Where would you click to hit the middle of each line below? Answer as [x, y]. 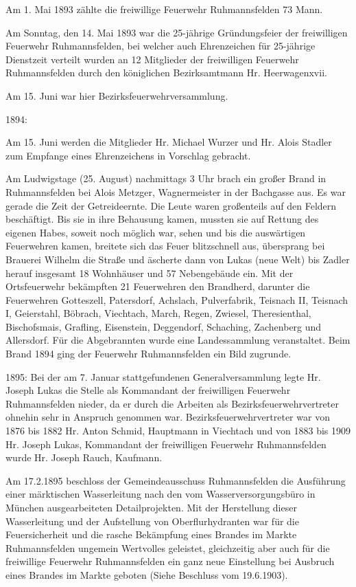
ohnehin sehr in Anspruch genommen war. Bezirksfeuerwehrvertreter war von [168, 417]
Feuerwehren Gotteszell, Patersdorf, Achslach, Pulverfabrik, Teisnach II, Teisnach [177, 299]
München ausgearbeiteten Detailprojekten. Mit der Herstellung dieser [151, 507]
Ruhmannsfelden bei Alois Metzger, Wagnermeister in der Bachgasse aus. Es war [176, 191]
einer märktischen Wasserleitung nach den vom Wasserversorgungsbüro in [161, 494]
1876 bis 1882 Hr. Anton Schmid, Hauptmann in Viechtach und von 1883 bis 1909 [178, 431]
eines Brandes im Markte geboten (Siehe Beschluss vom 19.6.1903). [147, 574]
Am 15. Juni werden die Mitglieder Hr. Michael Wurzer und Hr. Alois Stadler [169, 142]
